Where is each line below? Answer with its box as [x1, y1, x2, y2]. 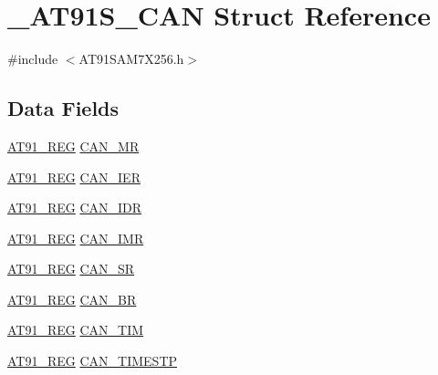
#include [7, 49, 58, 68]
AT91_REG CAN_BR [7, 289, 137, 308]
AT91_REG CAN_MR [7, 136, 140, 155]
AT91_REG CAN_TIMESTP [7, 351, 178, 370]
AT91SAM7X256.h [78, 49, 184, 68]
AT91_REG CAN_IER [7, 167, 141, 186]
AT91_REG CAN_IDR [7, 198, 142, 217]
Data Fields [7, 94, 120, 122]
